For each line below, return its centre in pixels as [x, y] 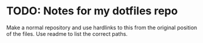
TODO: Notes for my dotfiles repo [92, 11]
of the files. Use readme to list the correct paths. [67, 33]
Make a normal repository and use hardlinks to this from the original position [102, 27]
